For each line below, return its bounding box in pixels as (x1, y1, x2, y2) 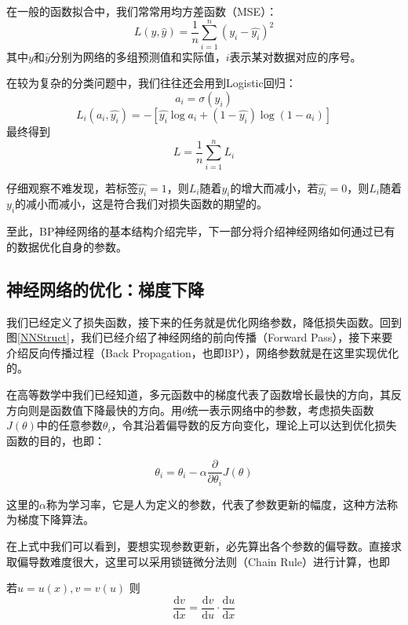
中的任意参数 (36, 417, 103, 433)
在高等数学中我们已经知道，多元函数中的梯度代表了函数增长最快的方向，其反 (6, 386, 402, 402)
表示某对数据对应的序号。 (229, 48, 362, 64)
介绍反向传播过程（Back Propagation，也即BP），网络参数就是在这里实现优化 (6, 344, 399, 360)
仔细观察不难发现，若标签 (6, 179, 138, 196)
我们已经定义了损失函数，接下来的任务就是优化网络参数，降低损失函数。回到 (6, 313, 402, 330)
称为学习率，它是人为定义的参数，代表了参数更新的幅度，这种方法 (46, 495, 387, 512)
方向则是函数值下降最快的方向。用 (6, 401, 182, 418)
